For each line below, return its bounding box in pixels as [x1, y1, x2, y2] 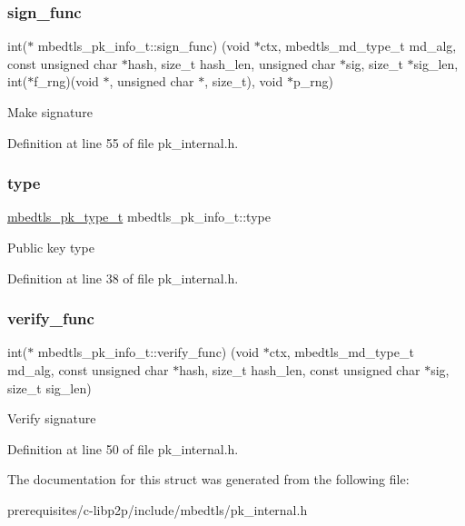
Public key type [7, 238, 94, 256]
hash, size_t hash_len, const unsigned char [179, 361, 420, 379]
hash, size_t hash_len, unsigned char [127, 54, 336, 73]
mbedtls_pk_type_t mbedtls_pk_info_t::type [7, 207, 271, 226]
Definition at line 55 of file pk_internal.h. [7, 133, 239, 152]
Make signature [7, 103, 93, 121]
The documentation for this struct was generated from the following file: [7, 470, 410, 489]
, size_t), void [204, 72, 283, 91]
